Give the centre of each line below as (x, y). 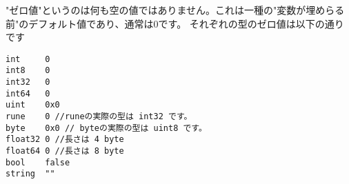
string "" (30, 174)
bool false (38, 162)
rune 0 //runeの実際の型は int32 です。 (99, 117)
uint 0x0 (33, 105)
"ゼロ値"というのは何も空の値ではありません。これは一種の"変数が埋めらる (175, 10)
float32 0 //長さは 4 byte (65, 140)
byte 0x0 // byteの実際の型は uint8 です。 (106, 128)
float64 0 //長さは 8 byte (65, 151)
